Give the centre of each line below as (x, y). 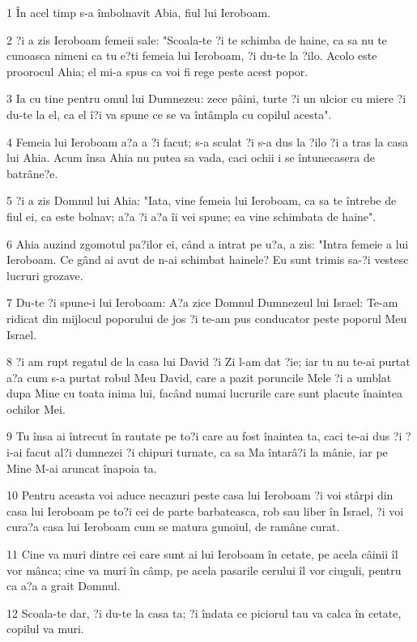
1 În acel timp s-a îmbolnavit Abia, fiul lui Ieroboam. (139, 12)
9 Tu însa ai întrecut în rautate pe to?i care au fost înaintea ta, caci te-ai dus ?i (204, 436)
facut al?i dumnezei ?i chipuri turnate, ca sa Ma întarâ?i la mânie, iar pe (207, 452)
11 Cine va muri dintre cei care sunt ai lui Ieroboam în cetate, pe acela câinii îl (202, 554)
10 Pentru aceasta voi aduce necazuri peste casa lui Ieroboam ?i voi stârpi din (200, 495)
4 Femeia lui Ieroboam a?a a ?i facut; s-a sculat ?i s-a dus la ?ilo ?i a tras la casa (208, 141)
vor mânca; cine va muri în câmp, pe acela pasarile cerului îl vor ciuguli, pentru (204, 570)
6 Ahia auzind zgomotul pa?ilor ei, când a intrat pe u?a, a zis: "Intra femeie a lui (208, 243)
